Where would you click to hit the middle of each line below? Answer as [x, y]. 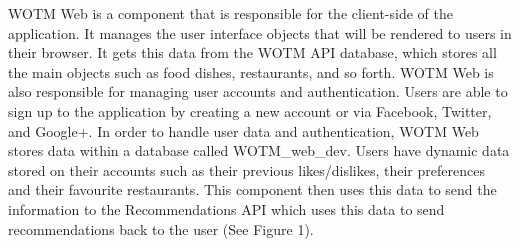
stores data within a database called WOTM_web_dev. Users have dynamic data [259, 150]
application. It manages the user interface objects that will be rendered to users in [260, 32]
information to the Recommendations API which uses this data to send [226, 208]
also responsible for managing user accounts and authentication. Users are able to [258, 91]
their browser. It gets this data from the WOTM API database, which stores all [252, 52]
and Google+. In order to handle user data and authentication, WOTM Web [243, 130]
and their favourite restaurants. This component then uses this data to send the [252, 189]
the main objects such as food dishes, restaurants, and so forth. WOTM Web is [251, 71]
